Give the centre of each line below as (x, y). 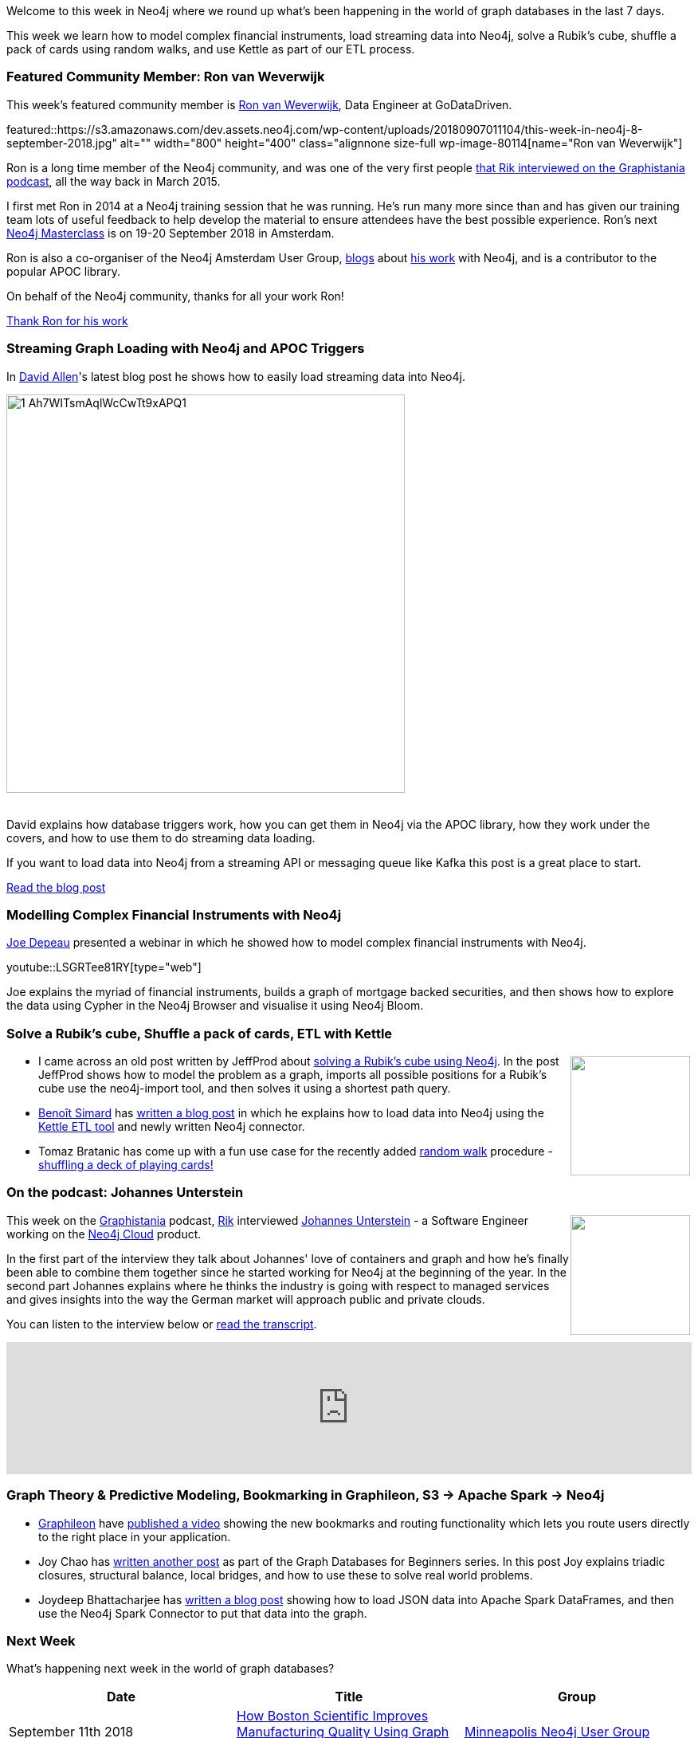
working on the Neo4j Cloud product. (104, 1234)
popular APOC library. (64, 271)
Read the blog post (56, 887)
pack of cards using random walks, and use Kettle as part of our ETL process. (211, 49)
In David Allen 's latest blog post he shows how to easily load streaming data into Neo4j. (236, 376)
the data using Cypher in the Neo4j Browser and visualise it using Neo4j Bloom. (215, 1006)
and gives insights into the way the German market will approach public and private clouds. (246, 1299)
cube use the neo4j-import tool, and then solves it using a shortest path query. (245, 1088)
